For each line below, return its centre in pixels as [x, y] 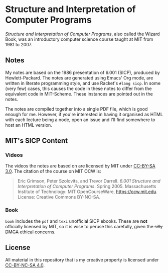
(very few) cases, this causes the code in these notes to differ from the [78, 88]
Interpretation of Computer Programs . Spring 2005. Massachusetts [87, 187]
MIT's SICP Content [37, 141]
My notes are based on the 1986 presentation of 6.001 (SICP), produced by [83, 72]
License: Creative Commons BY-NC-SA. [59, 197]
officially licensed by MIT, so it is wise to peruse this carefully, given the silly [84, 226]
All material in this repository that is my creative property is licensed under [82, 259]
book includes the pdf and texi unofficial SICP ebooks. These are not [76, 221]
